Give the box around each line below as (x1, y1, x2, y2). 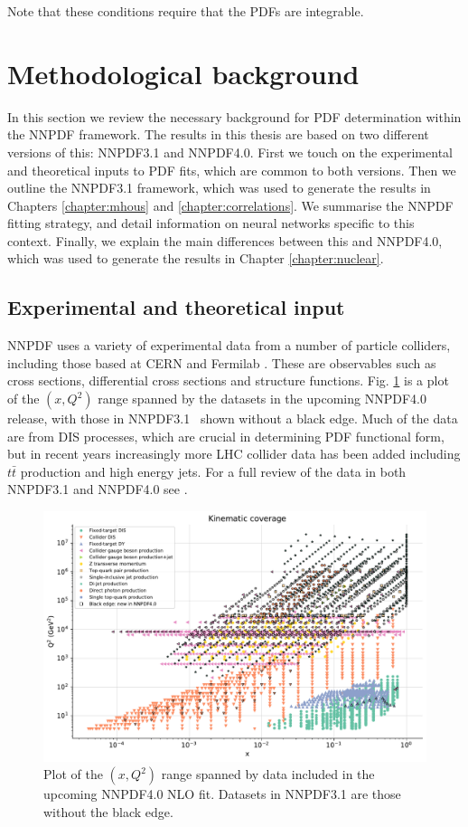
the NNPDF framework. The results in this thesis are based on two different (7, 125, 429, 144)
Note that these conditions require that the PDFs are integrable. (7, 2, 364, 20)
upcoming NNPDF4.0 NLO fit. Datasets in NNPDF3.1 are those (43, 784, 401, 803)
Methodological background (7, 54, 360, 91)
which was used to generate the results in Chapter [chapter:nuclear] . (7, 249, 384, 268)
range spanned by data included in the (161, 765, 375, 784)
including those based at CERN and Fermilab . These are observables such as (7, 353, 436, 372)
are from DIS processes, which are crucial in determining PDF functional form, (7, 426, 445, 445)
